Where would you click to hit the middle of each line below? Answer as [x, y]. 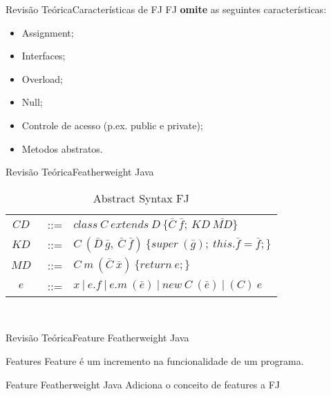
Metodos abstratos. [62, 148]
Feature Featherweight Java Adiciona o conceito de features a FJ [143, 384]
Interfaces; [44, 56]
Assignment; [48, 32]
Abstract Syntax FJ [141, 198]
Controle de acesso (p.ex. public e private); [112, 125]
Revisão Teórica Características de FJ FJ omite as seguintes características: [166, 9]
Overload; [42, 78]
